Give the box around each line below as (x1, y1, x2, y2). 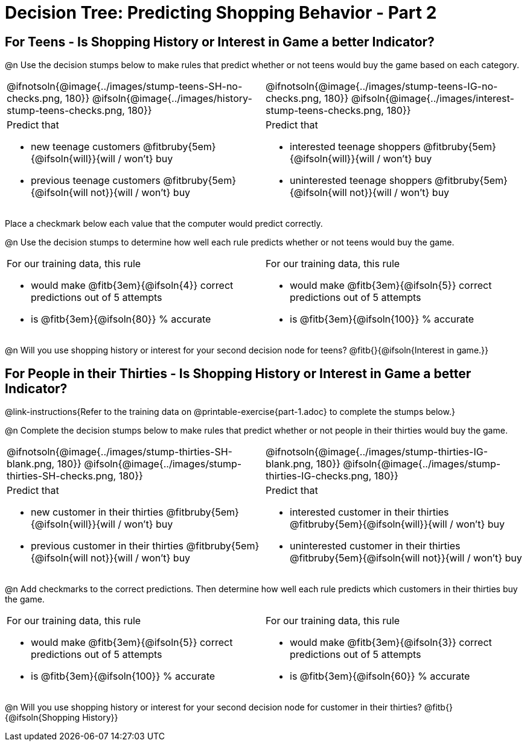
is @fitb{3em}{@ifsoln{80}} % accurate (31, 313, 211, 326)
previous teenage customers (31, 174, 161, 187)
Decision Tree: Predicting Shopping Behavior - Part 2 (5, 2, 437, 23)
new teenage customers (31, 141, 141, 153)
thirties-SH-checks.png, (7, 470, 117, 482)
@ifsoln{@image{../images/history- (92, 92, 252, 105)
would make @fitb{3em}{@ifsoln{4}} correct (31, 279, 234, 292)
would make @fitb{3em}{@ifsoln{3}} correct (290, 636, 492, 649)
